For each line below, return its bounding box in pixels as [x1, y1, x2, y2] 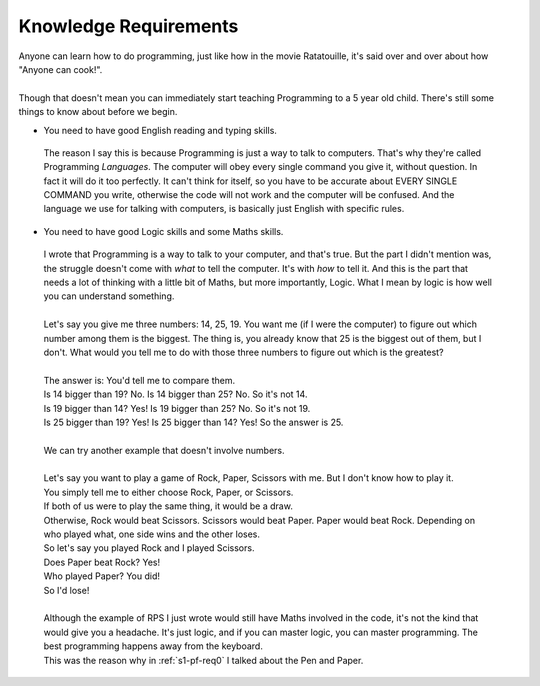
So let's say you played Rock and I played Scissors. [43, 542, 255, 554]
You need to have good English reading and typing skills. [43, 124, 277, 136]
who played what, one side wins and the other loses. [43, 528, 260, 540]
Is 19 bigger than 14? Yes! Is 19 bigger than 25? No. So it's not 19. [43, 402, 311, 414]
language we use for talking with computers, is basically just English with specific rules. [43, 203, 405, 215]
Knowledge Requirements [18, 15, 239, 37]
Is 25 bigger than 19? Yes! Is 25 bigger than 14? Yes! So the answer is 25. [43, 416, 344, 428]
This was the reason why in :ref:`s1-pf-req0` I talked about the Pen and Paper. [43, 654, 364, 666]
